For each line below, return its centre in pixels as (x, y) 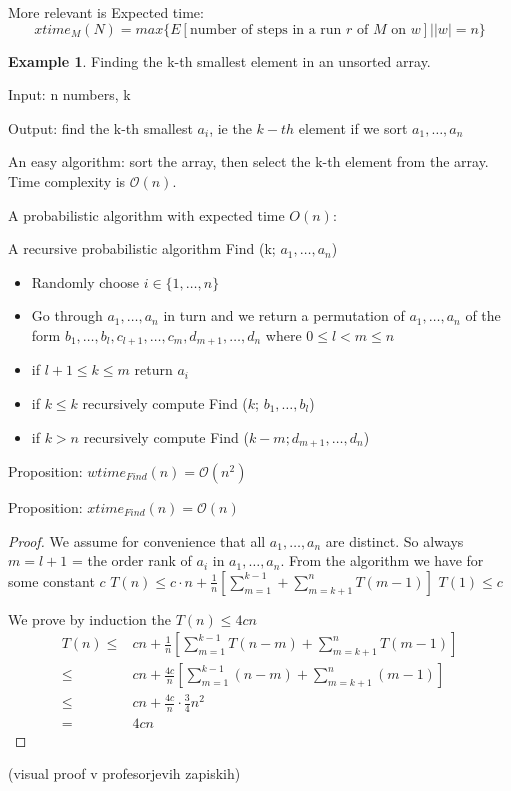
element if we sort (353, 127)
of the (483, 315)
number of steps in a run (265, 29)
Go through (67, 315)
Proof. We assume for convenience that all (137, 540)
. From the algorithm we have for (382, 560)
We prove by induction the (90, 618)
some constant (51, 580)
